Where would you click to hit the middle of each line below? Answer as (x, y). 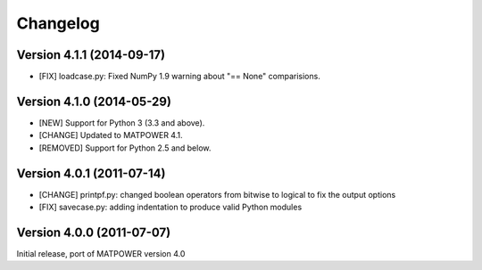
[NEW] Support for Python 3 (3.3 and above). (122, 123)
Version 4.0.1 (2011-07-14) (91, 173)
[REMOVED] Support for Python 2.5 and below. (125, 148)
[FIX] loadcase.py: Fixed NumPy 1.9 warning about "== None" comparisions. (179, 77)
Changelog (58, 23)
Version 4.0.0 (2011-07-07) (94, 232)
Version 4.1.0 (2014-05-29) (94, 101)
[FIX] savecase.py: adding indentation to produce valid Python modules (170, 207)
